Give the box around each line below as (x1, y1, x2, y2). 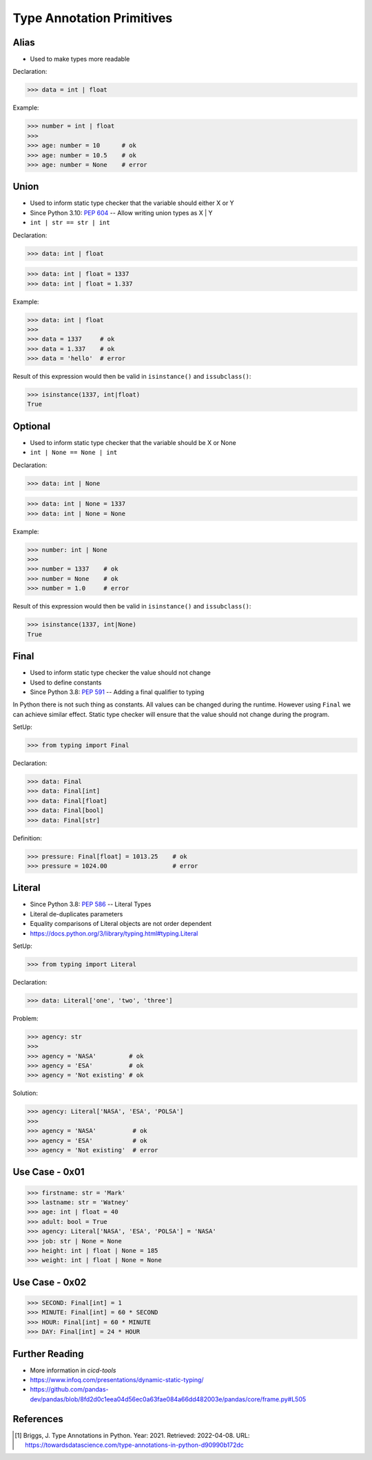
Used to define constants (30, 678, 102, 687)
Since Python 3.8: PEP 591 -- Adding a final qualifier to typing (30, 687, 205, 696)
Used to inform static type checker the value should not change (30, 669, 211, 677)
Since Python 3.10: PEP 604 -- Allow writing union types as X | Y (30, 208, 213, 217)
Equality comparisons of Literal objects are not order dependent (30, 920, 212, 928)
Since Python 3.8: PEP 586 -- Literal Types (30, 900, 152, 909)
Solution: (12, 1089, 38, 1097)
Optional (12, 420, 51, 432)
